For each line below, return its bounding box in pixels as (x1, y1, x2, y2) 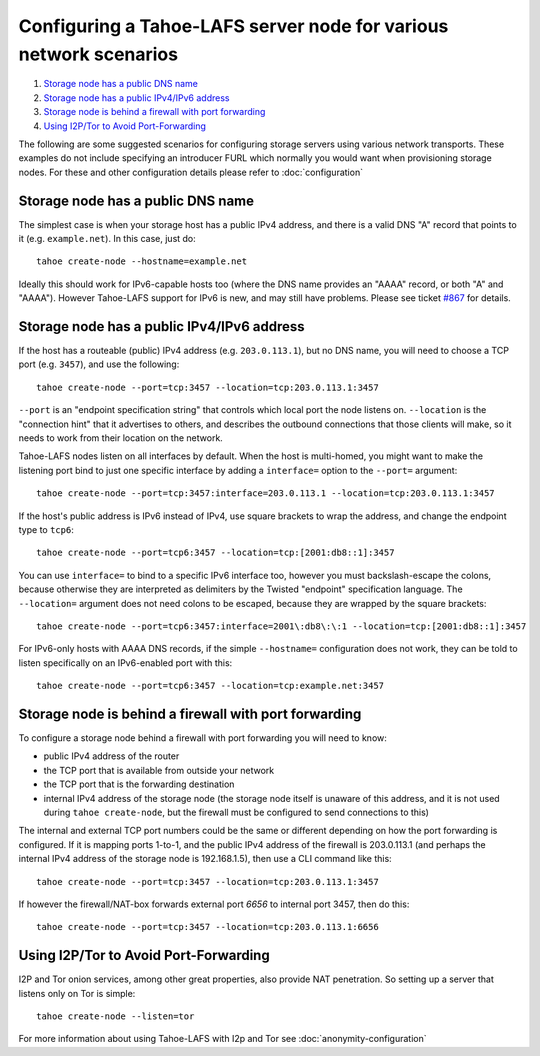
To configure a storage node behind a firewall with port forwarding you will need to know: (18, 732, 387, 744)
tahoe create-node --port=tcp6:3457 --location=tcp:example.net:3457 (36, 680, 385, 692)
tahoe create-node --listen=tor (36, 1010, 195, 1022)
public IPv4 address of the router (43, 750, 180, 762)
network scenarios (18, 43, 179, 65)
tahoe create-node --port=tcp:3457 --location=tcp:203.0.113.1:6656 (36, 921, 379, 933)
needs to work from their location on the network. (18, 432, 224, 444)
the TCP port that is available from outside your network (43, 764, 275, 776)
